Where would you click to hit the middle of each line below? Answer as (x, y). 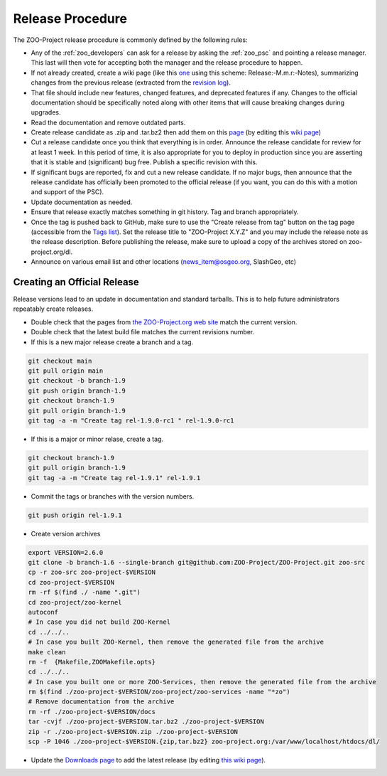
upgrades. (46, 112)
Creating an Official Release (76, 282)
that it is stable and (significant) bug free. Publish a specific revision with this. (144, 162)
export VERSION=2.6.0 (66, 552)
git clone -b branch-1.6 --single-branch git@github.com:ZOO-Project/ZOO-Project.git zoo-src (197, 563)
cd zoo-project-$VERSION (71, 582)
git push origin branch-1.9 (77, 390)
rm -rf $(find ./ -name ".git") (85, 592)
